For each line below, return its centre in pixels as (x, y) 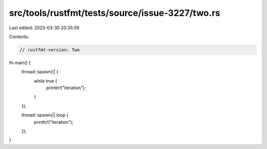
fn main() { (20, 62)
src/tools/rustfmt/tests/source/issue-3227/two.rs (115, 13)
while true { (45, 81)
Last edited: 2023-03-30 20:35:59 (44, 28)
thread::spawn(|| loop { (45, 115)
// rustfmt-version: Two (50, 50)
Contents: (19, 37)
